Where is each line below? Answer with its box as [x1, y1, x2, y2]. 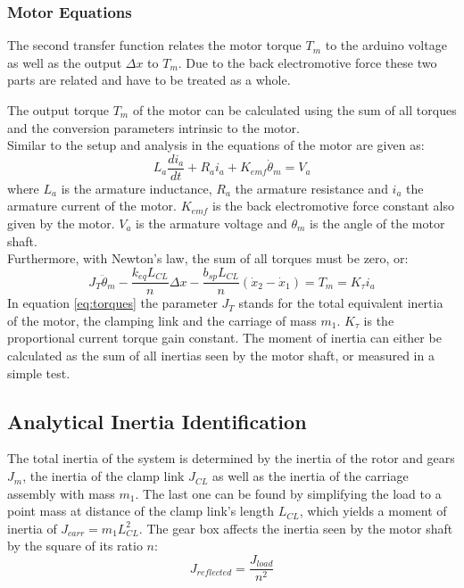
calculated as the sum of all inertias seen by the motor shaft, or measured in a [7, 346, 435, 365]
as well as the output [7, 53, 122, 71]
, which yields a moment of [299, 501, 447, 520]
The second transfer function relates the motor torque [7, 36, 302, 54]
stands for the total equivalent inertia [238, 294, 443, 312]
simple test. [7, 363, 70, 382]
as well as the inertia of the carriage [212, 467, 409, 485]
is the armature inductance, [61, 178, 212, 197]
